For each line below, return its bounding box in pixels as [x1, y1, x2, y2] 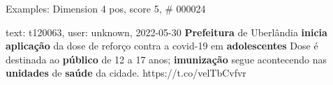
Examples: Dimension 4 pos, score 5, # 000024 [6, 1, 206, 15]
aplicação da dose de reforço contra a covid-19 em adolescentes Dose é [6, 38, 318, 53]
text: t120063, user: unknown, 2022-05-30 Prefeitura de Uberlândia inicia [6, 24, 327, 39]
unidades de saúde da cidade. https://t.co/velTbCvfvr [6, 65, 246, 80]
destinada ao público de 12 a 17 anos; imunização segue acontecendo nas [6, 52, 327, 66]
